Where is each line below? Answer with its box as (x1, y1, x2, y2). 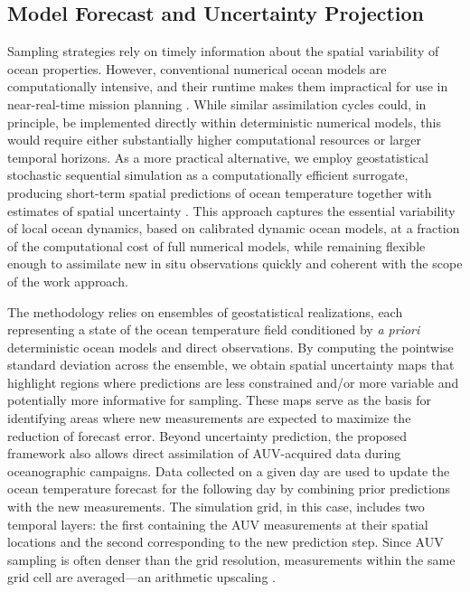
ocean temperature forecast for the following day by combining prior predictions (7, 479, 451, 498)
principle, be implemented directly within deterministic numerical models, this (7, 112, 441, 131)
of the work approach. (7, 271, 128, 290)
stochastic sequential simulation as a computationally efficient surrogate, (7, 165, 409, 184)
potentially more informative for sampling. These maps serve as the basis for (7, 390, 431, 409)
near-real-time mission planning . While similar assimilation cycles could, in (7, 94, 427, 113)
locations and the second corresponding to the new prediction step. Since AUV (7, 532, 444, 551)
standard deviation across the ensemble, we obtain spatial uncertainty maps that (7, 355, 455, 374)
